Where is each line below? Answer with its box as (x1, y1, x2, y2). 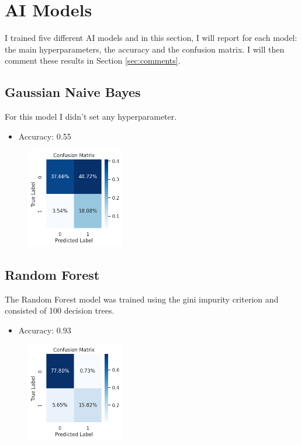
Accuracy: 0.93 (18, 324, 71, 336)
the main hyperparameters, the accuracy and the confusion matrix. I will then (5, 43, 285, 55)
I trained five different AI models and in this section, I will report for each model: (5, 32, 297, 44)
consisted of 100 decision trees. (5, 304, 115, 317)
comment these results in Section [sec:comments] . (5, 54, 181, 67)
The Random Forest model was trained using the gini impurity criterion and (5, 293, 279, 305)
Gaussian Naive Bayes (5, 83, 141, 101)
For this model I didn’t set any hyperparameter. (5, 110, 177, 123)
